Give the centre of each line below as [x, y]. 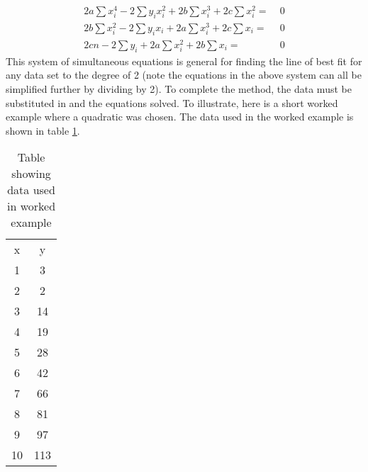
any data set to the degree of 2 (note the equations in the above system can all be [184, 75]
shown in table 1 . [43, 130]
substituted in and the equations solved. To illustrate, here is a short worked [172, 102]
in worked [31, 206]
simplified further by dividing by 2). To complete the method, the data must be [179, 88]
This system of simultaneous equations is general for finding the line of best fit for [184, 61]
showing [31, 174]
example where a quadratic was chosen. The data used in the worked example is [180, 117]
